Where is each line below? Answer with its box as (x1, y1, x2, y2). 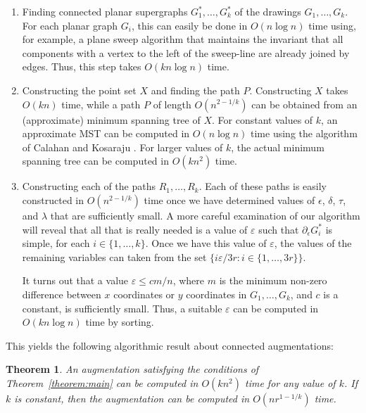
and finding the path (151, 82, 240, 97)
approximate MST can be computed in (22, 126, 190, 141)
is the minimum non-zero (219, 273, 327, 288)
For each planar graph (22, 18, 118, 32)
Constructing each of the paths (22, 179, 156, 193)
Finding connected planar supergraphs (22, 4, 188, 18)
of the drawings (234, 4, 301, 18)
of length (153, 96, 191, 111)
